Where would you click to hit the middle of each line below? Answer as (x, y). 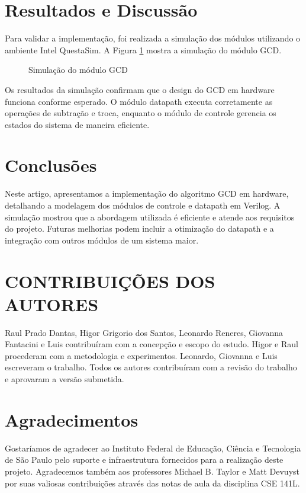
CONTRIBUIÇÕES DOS (110, 281)
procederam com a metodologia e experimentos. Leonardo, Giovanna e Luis (141, 355)
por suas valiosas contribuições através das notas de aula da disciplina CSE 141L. (152, 483)
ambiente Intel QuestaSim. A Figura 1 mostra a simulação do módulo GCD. (143, 49)
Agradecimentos (72, 419)
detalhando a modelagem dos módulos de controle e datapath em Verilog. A (143, 205)
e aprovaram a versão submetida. (65, 379)
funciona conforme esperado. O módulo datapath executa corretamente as (139, 101)
